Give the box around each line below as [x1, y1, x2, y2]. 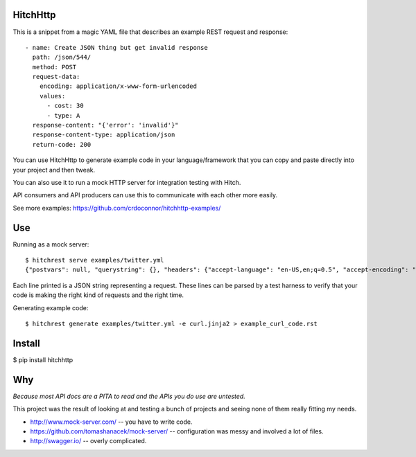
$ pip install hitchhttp [12, 355, 73, 364]
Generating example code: [12, 303, 89, 312]
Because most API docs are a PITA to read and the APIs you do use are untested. [12, 392, 245, 400]
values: [39, 92, 66, 100]
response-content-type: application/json [32, 131, 175, 138]
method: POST [32, 63, 77, 71]
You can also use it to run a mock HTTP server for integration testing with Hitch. [12, 178, 241, 186]
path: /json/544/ [32, 53, 92, 62]
